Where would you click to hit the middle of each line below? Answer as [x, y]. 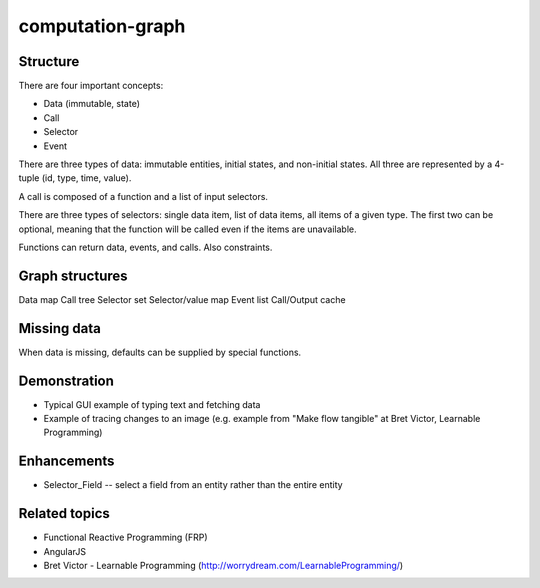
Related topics [64, 513]
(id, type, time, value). [86, 178]
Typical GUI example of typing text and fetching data [152, 404]
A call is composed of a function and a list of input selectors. [143, 196]
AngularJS [65, 551]
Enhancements [66, 461]
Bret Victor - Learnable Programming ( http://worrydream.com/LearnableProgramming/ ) [223, 566]
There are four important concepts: [91, 86]
